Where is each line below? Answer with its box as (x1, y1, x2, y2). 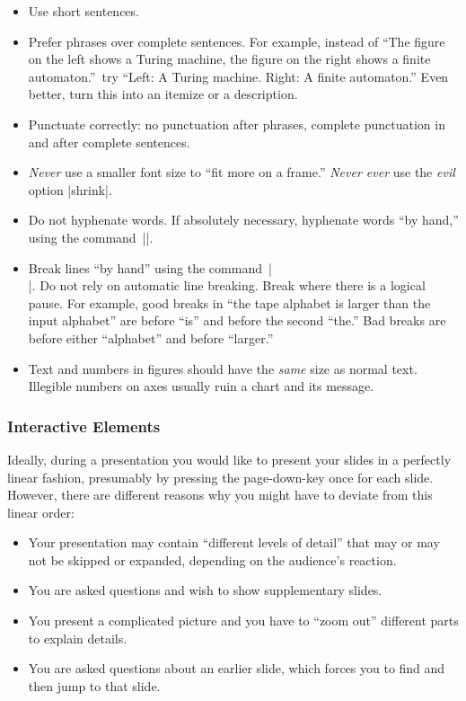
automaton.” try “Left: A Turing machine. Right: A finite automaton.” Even (28, 67, 449, 85)
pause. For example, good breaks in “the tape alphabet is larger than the (28, 293, 431, 312)
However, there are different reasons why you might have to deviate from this (7, 485, 433, 504)
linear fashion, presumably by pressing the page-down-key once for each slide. (7, 467, 434, 486)
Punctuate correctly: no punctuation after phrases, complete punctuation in (28, 114, 445, 133)
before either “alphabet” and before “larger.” (28, 328, 274, 347)
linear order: (7, 502, 75, 521)
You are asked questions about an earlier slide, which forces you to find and (28, 659, 445, 678)
